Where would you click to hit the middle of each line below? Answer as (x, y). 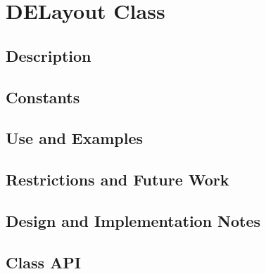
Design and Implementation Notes (133, 220)
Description (49, 55)
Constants (43, 97)
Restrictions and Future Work (118, 180)
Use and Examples (75, 138)
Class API (43, 262)
